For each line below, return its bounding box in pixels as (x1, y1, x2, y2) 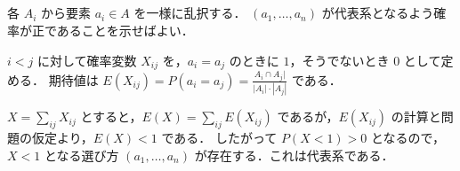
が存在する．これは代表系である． (194, 145, 394, 164)
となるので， (371, 128, 446, 147)
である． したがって (161, 128, 278, 147)
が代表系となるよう (321, 4, 434, 22)
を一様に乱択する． (133, 4, 246, 22)
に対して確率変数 (36, 51, 137, 69)
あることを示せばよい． (56, 20, 194, 39)
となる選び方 (44, 145, 119, 164)
